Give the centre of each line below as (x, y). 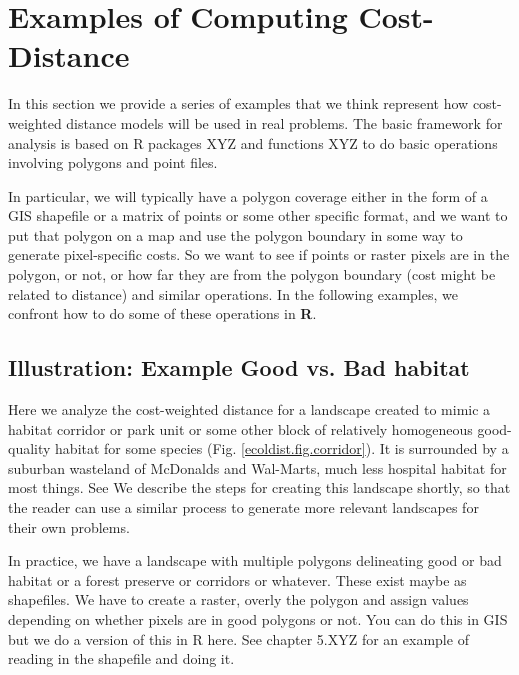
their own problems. (69, 526)
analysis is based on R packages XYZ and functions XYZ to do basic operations (253, 142)
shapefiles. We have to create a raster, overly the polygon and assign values (238, 599)
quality (29, 448)
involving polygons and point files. (113, 162)
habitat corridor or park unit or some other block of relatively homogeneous (240, 428)
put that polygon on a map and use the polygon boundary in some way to (235, 234)
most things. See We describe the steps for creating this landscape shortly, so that (259, 487)
